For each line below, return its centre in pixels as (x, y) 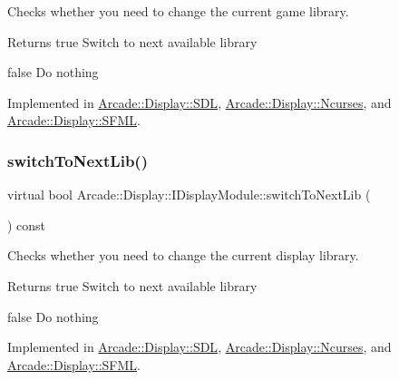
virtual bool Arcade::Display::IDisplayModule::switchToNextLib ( (189, 195)
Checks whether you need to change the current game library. (178, 11)
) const (27, 224)
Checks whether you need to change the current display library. (183, 255)
